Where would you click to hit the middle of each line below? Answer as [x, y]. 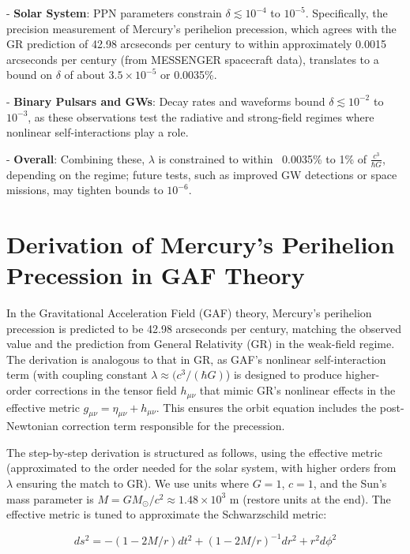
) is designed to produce [284, 374]
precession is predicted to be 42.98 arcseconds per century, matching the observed [204, 328]
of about [85, 75]
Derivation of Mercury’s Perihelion [201, 243]
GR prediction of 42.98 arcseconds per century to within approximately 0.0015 [196, 44]
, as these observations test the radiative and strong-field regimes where [201, 116]
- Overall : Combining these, [76, 158]
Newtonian [32, 426]
